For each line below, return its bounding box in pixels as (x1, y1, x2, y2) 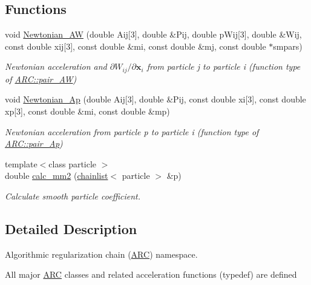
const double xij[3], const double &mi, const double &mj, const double (5, 39, 266, 52)
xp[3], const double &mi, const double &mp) (5, 105, 170, 118)
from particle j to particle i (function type (146, 60, 301, 73)
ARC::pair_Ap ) (5, 137, 63, 150)
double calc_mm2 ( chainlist (5, 169, 108, 182)
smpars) (273, 39, 303, 52)
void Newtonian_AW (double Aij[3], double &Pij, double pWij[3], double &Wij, (5, 28, 302, 41)
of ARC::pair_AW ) (5, 72, 77, 85)
